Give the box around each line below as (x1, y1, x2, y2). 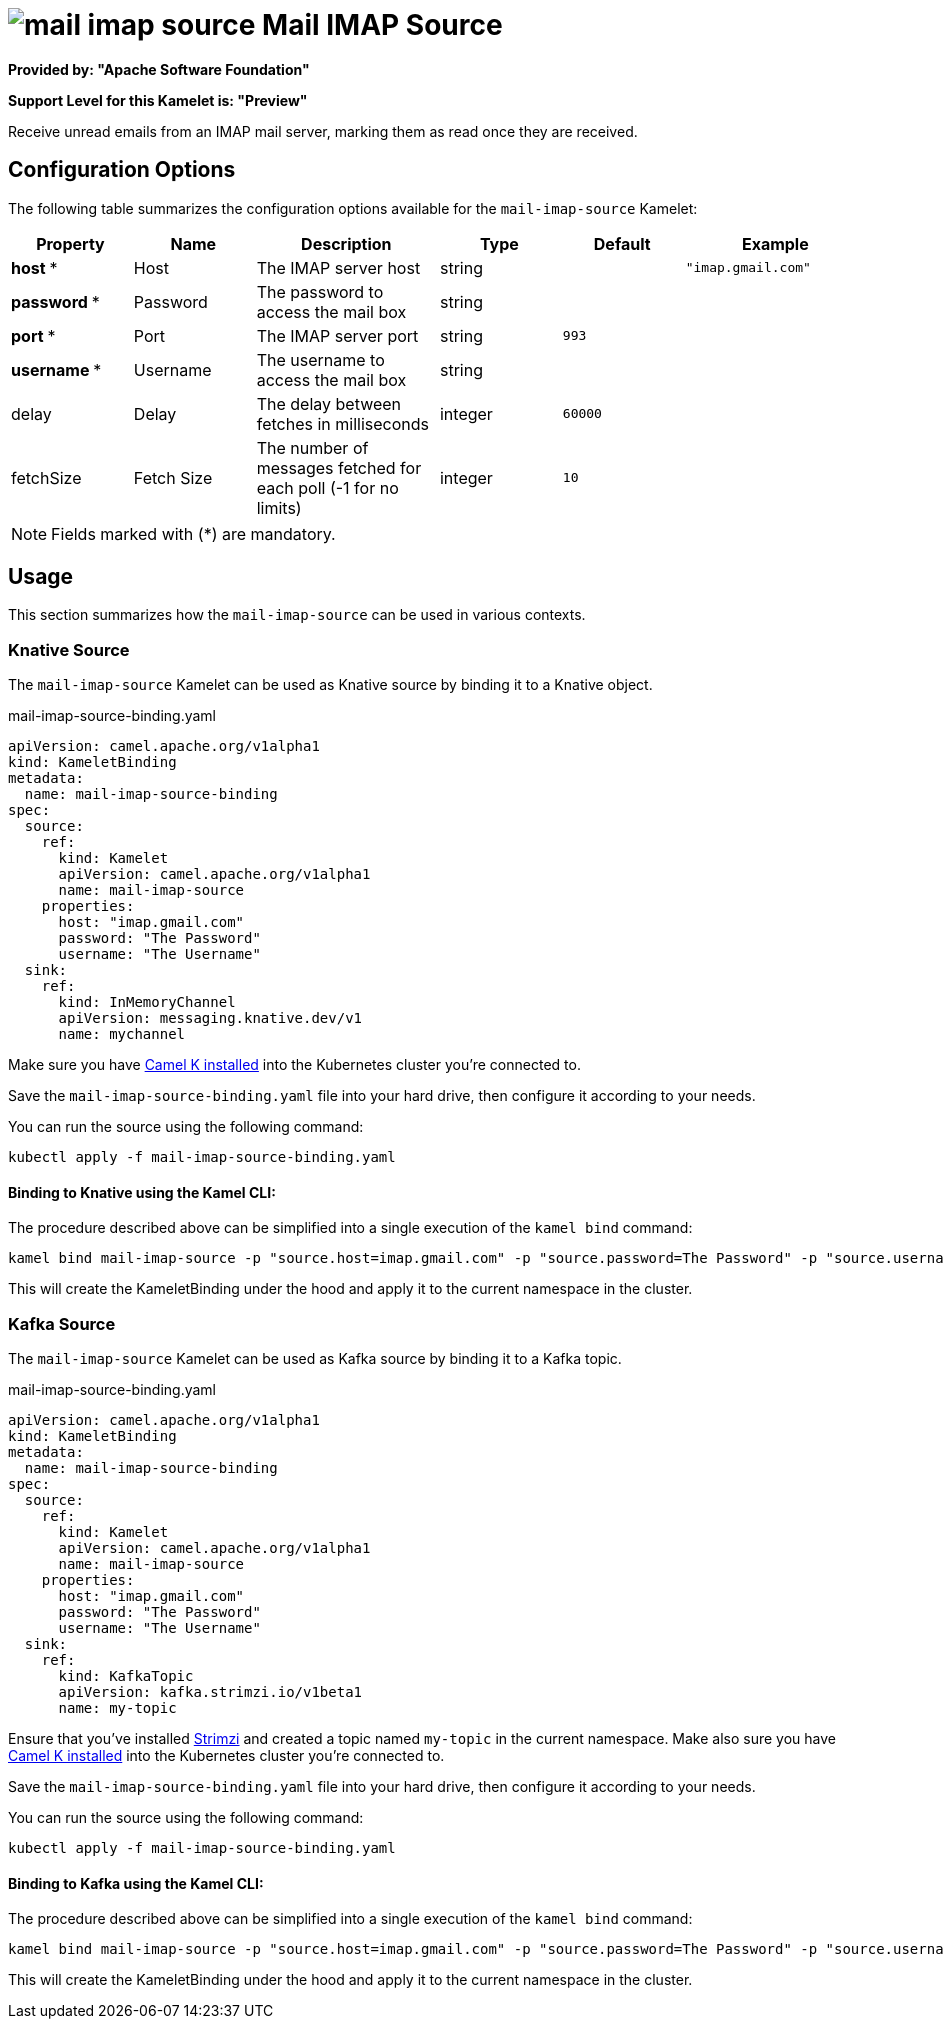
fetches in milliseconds (256, 413, 429, 434)
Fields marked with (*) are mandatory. (51, 523, 336, 544)
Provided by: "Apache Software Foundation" (8, 60, 310, 78)
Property (36, 233, 105, 254)
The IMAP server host (256, 257, 421, 278)
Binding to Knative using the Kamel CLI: (8, 1183, 276, 1201)
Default (593, 233, 651, 254)
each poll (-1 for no (256, 477, 399, 498)
